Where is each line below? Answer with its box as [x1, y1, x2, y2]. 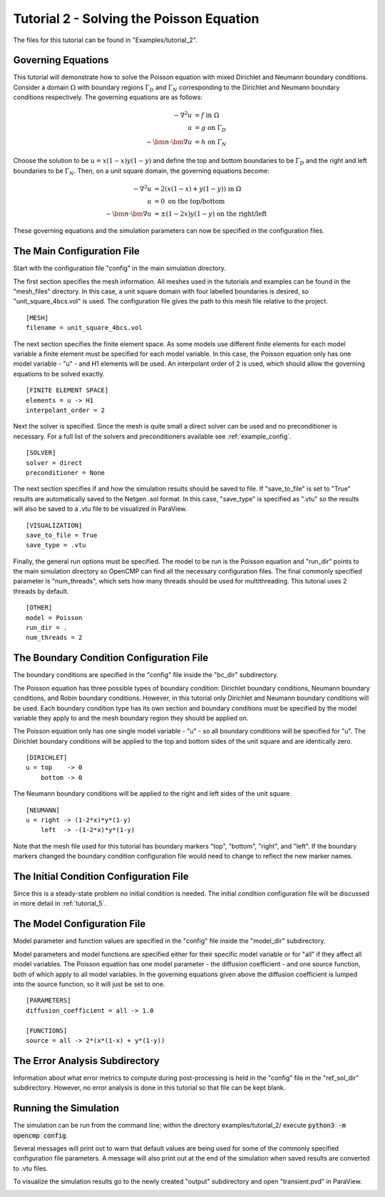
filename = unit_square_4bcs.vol [26, 324, 143, 332]
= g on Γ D [195, 124, 227, 134]
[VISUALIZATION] [26, 521, 83, 529]
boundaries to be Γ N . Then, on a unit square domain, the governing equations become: [13, 166, 270, 176]
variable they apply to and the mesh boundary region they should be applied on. [13, 713, 249, 722]
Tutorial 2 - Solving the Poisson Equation [13, 11, 260, 26]
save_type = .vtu [26, 541, 86, 549]
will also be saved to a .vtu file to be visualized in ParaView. [13, 504, 188, 514]
